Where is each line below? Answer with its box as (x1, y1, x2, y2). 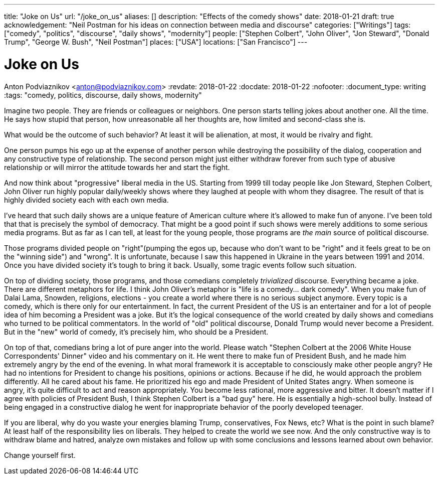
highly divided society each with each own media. (4, 195, 169, 204)
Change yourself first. (4, 450, 76, 459)
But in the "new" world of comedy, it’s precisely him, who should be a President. (4, 327, 269, 336)
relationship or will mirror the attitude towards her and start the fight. (4, 163, 230, 172)
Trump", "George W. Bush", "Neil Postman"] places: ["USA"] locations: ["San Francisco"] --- (4, 38, 308, 46)
